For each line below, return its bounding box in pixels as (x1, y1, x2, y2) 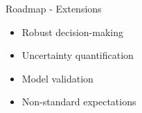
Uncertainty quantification (21, 48, 134, 62)
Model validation (21, 71, 94, 85)
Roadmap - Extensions (6, 1, 102, 15)
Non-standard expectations (21, 94, 136, 109)
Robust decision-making (21, 24, 123, 39)
